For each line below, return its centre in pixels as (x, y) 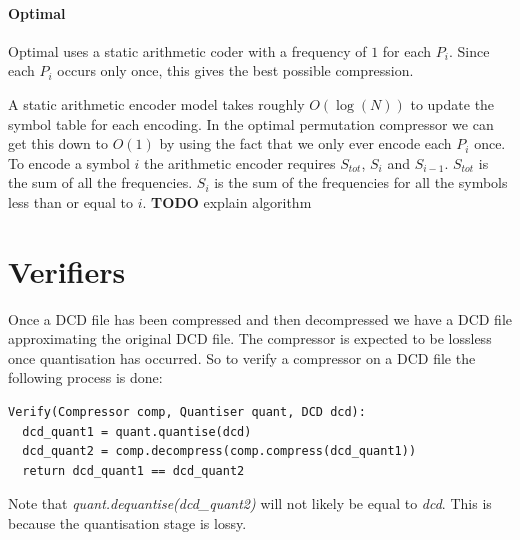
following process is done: (85, 377)
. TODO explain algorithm (227, 201)
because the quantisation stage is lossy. (127, 523)
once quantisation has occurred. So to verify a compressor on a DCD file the (242, 357)
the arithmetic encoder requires (239, 162)
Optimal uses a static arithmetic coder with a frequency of (187, 50)
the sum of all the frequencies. (100, 182)
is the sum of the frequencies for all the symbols (361, 182)
